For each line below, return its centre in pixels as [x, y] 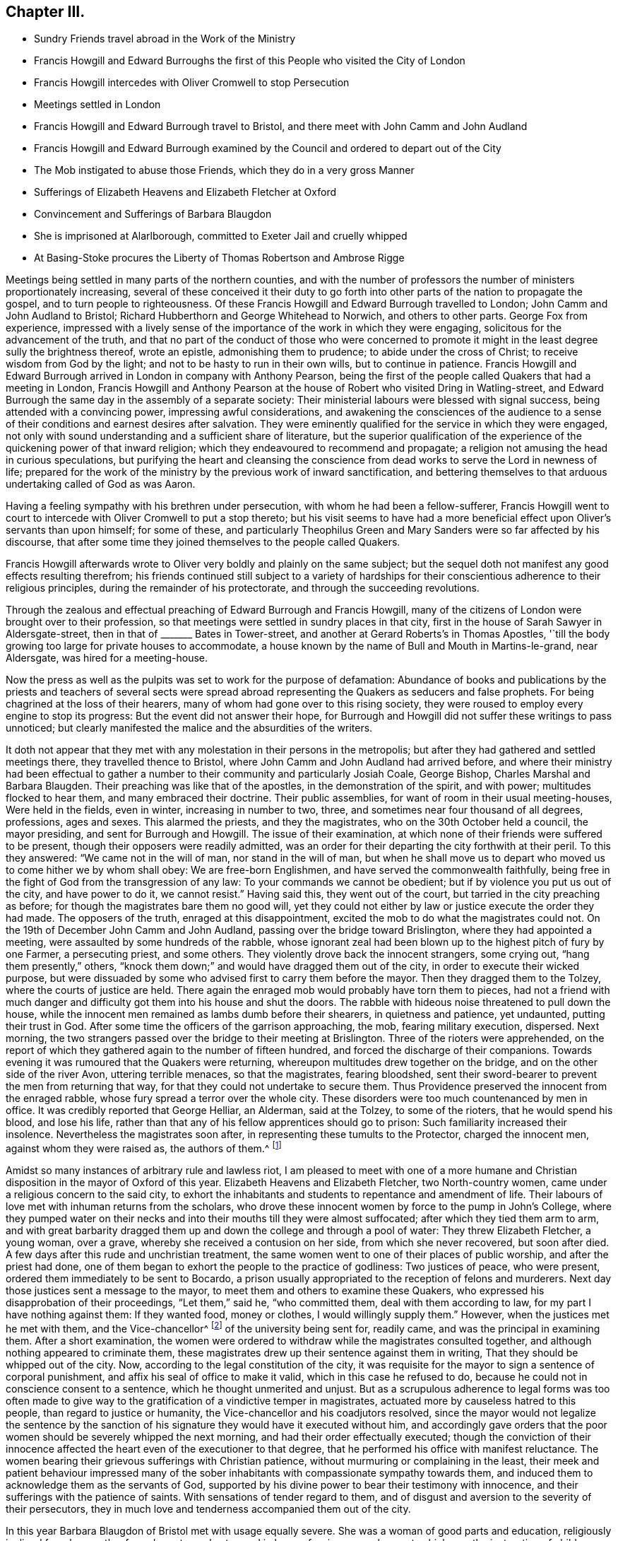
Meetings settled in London [97, 105]
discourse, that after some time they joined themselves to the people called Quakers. [203, 542]
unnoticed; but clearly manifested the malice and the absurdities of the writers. [189, 728]
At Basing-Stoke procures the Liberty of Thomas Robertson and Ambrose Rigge [219, 258]
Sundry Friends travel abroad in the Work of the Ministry [165, 39]
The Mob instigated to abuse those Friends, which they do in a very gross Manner [224, 170]
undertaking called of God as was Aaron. [101, 484]
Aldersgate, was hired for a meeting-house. [107, 658]
